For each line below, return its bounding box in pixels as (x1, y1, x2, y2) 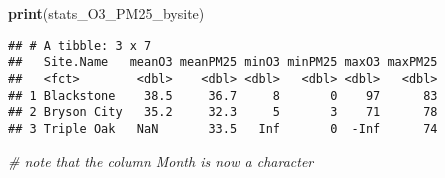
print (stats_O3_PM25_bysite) (8, 3, 205, 23)
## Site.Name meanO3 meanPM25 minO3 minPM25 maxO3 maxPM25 (8, 55, 438, 70)
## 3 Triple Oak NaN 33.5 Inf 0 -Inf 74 (8, 121, 438, 136)
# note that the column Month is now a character (8, 150, 314, 171)
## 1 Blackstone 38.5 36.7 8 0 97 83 (8, 88, 438, 103)
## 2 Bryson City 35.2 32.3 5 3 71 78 (8, 105, 438, 120)
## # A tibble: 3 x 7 (8, 38, 152, 53)
